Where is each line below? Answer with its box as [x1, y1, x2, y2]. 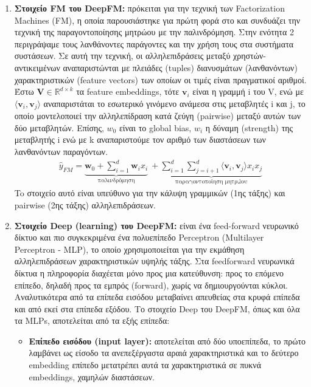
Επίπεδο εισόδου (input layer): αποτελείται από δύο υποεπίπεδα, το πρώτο [29, 334, 306, 347]
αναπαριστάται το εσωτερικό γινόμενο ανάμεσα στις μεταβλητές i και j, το [43, 97, 306, 109]
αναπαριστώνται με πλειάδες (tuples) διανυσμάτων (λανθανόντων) [63, 61, 298, 74]
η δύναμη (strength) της [205, 121, 293, 134]
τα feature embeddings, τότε [76, 85, 180, 98]
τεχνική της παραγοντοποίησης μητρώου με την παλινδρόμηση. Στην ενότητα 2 [14, 26, 294, 38]
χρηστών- [233, 49, 266, 62]
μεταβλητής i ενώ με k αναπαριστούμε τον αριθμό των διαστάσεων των [14, 133, 266, 146]
